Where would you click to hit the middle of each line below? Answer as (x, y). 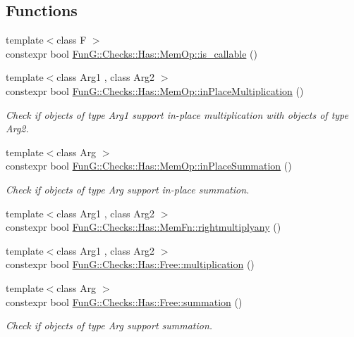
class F (72, 40)
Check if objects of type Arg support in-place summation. (128, 189)
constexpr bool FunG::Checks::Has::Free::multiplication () (130, 264)
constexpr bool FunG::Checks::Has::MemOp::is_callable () (132, 53)
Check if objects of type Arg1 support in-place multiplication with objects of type (177, 114)
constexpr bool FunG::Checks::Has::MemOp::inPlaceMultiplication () (155, 90)
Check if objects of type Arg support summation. (109, 325)
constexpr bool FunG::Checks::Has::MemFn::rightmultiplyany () (144, 227)
